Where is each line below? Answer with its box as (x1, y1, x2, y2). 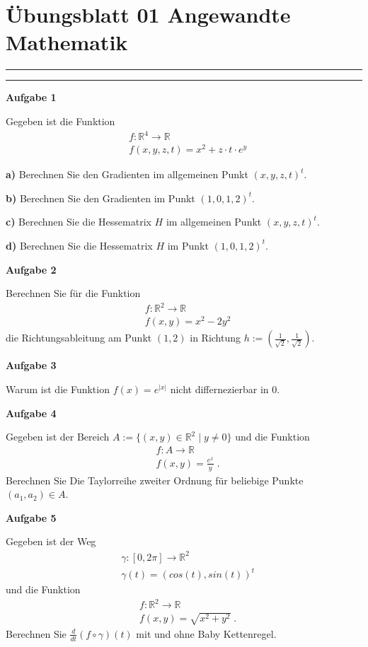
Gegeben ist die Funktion (6, 113, 115, 128)
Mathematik (6, 28, 128, 57)
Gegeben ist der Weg (6, 534, 96, 549)
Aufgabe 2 (6, 262, 57, 276)
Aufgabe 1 (6, 90, 57, 105)
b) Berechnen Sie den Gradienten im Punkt (6, 190, 195, 205)
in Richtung (190, 330, 241, 345)
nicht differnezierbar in (170, 381, 269, 396)
